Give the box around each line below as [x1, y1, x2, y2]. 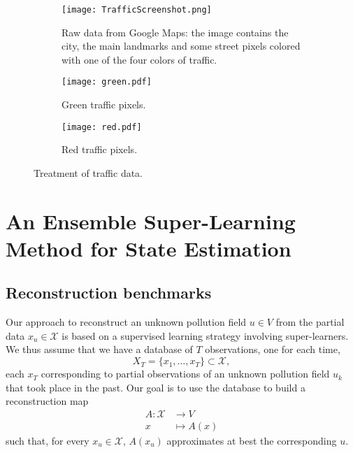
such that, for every [6, 433, 89, 447]
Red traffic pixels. [62, 142, 138, 157]
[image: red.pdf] [62, 122, 142, 132]
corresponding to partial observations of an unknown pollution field [41, 366, 330, 381]
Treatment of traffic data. [34, 165, 143, 180]
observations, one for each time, [205, 342, 340, 357]
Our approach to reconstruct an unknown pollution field [6, 315, 247, 329]
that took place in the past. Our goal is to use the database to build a [6, 380, 305, 394]
